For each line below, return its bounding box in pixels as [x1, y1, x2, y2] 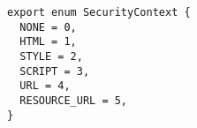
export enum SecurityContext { [7, 6, 191, 19]
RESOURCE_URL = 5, [19, 94, 128, 107]
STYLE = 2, [19, 49, 83, 63]
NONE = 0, [19, 20, 77, 34]
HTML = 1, [19, 35, 77, 49]
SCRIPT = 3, [19, 64, 90, 78]
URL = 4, [19, 79, 71, 93]
